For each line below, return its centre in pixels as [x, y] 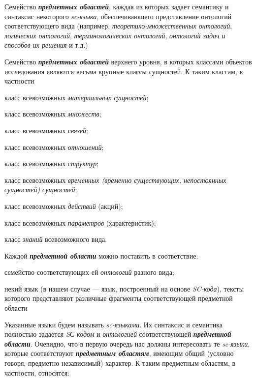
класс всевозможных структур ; [52, 163]
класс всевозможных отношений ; [54, 147]
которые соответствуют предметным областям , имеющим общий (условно [119, 353]
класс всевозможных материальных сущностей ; [77, 97]
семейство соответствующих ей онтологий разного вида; [89, 272]
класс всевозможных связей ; [47, 130]
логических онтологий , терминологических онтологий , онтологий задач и [115, 35]
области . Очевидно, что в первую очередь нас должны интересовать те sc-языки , [127, 343]
